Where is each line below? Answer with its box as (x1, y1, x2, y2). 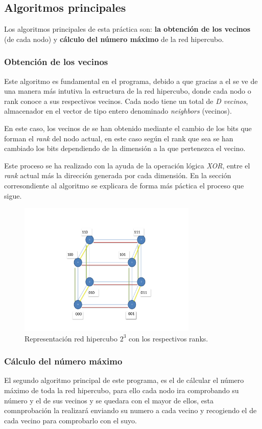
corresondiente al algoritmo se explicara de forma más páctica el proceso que (4, 180, 244, 190)
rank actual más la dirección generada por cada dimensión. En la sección (4, 170, 231, 181)
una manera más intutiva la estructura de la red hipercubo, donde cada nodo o (4, 85, 251, 96)
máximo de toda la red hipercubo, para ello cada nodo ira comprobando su (4, 385, 239, 396)
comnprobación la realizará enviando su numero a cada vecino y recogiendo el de (4, 405, 257, 416)
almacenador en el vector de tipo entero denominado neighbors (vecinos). (4, 105, 232, 116)
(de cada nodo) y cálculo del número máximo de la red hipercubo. (4, 33, 224, 44)
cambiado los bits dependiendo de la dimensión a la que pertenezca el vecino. (4, 143, 246, 154)
